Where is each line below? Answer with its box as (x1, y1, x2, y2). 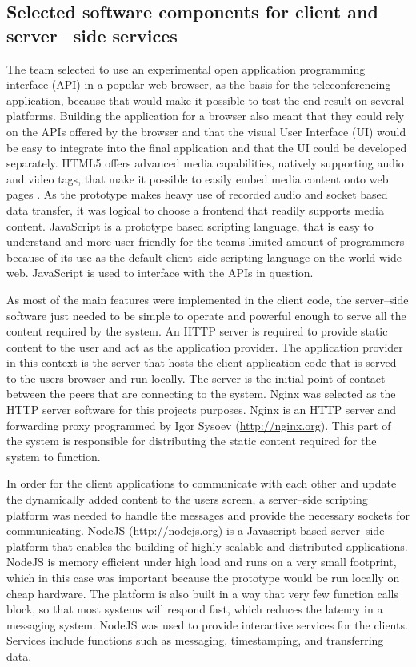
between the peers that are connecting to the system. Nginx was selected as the (6, 385, 396, 402)
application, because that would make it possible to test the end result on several (6, 91, 405, 108)
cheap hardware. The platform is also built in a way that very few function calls (6, 585, 398, 601)
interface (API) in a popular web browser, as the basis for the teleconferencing (6, 76, 391, 93)
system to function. (6, 448, 101, 464)
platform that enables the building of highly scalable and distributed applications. (6, 537, 408, 554)
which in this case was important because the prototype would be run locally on (6, 569, 400, 585)
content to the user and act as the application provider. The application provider (6, 338, 403, 355)
